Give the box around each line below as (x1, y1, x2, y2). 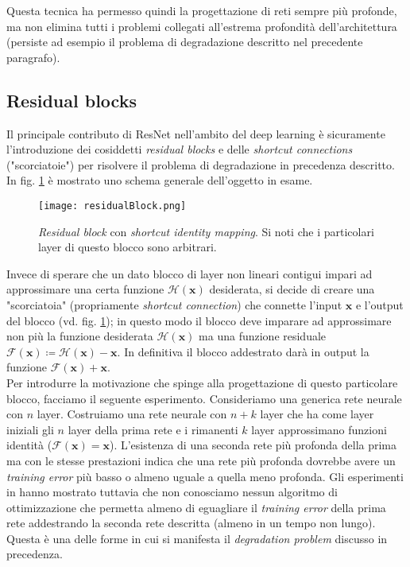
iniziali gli (6, 421, 54, 437)
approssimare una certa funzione (6, 281, 164, 297)
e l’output (355, 296, 404, 313)
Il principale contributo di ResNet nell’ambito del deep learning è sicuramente (6, 125, 385, 142)
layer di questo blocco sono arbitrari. (38, 239, 217, 255)
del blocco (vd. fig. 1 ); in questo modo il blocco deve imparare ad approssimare (6, 312, 392, 328)
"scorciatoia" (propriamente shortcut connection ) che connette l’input (6, 296, 342, 313)
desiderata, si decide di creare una (209, 281, 375, 297)
